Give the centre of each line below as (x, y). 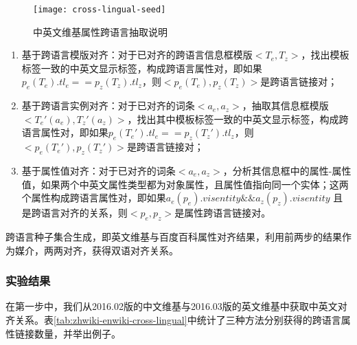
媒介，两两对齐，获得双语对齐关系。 (96, 250)
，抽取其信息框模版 (285, 105)
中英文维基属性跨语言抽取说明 (100, 31)
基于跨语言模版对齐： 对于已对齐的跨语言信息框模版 (137, 55)
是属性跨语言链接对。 (223, 213)
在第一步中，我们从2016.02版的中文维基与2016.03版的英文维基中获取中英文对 (176, 306)
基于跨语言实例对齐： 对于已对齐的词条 (108, 105)
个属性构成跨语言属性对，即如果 (94, 198)
